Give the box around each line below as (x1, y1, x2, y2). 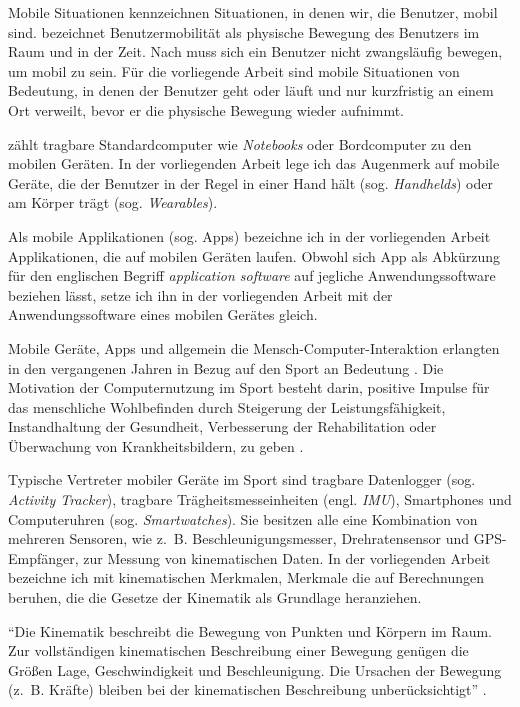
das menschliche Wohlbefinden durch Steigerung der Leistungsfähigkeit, (8, 396, 446, 417)
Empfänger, (8, 547, 79, 568)
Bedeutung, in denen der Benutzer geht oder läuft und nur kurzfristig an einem (8, 80, 494, 101)
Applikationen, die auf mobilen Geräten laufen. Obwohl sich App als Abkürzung (8, 245, 500, 266)
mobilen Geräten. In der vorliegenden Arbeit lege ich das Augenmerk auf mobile (8, 153, 500, 174)
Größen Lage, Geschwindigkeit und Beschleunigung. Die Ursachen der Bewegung (8, 659, 502, 680)
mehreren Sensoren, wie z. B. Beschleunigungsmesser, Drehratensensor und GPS (8, 528, 503, 549)
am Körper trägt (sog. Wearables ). (8, 192, 218, 213)
